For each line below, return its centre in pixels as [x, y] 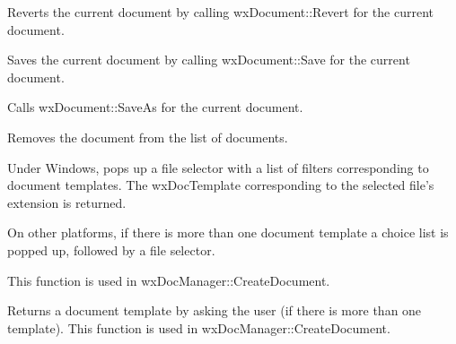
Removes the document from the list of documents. [148, 137]
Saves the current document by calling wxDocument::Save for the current [209, 60]
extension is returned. [67, 202]
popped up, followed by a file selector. [111, 249]
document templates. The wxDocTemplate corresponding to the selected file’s [221, 185]
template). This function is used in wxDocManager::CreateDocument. [199, 327]
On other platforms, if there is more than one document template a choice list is [228, 232]
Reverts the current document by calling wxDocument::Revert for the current [220, 12]
